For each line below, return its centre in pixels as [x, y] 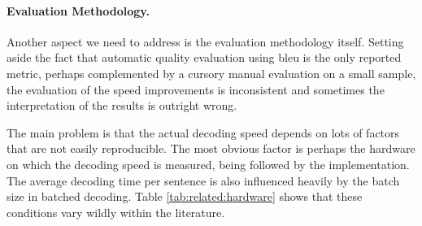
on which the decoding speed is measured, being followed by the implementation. [208, 164]
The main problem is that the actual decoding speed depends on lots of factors [203, 132]
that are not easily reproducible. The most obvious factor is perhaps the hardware [211, 148]
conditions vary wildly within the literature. [116, 212]
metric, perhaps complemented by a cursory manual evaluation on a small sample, [211, 73]
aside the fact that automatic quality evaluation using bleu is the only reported [204, 57]
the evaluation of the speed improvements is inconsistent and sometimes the [196, 89]
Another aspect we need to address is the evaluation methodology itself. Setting [205, 41]
